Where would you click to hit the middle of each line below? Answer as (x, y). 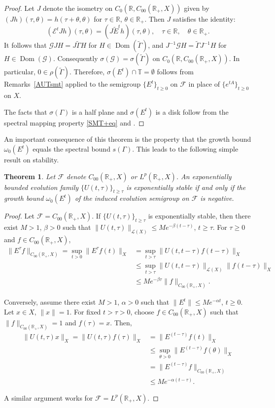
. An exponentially (204, 176)
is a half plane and (100, 111)
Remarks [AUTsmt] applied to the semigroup (72, 84)
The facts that (26, 111)
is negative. (217, 198)
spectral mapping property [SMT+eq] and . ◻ (74, 122)
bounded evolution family (41, 187)
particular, (20, 72)
